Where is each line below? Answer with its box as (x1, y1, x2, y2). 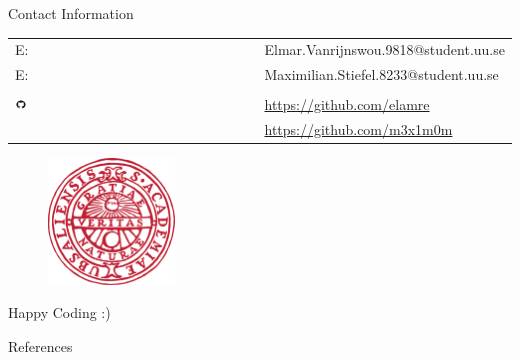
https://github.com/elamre (264, 94, 430, 115)
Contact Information (8, 3, 134, 23)
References (8, 335, 73, 356)
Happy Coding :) (8, 302, 111, 323)
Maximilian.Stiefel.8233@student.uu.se (264, 64, 499, 85)
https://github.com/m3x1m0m (264, 119, 453, 140)
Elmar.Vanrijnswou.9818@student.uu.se (264, 39, 505, 60)
